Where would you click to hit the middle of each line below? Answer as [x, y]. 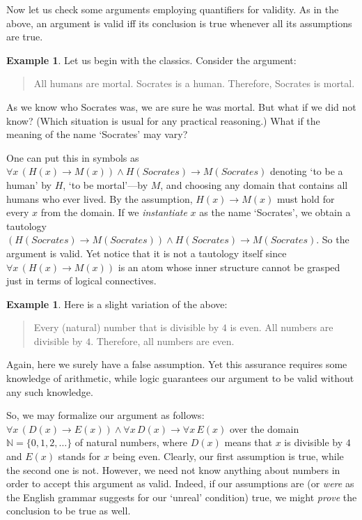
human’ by [29, 184]
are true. [25, 37]
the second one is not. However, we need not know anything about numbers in [173, 469]
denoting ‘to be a [306, 171]
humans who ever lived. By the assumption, [100, 198]
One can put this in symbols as [73, 157]
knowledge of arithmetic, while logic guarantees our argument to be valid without [180, 378]
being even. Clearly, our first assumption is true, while [228, 456]
